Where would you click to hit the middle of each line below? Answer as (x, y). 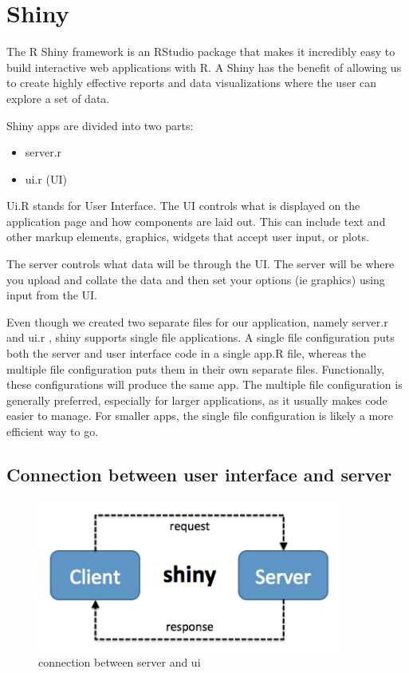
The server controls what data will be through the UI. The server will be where (201, 264)
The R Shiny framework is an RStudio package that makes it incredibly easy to (201, 51)
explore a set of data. (58, 98)
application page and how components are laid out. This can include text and (196, 221)
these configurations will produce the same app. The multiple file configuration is (204, 384)
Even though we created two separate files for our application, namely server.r (197, 321)
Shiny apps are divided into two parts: (100, 125)
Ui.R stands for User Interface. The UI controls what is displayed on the (183, 206)
